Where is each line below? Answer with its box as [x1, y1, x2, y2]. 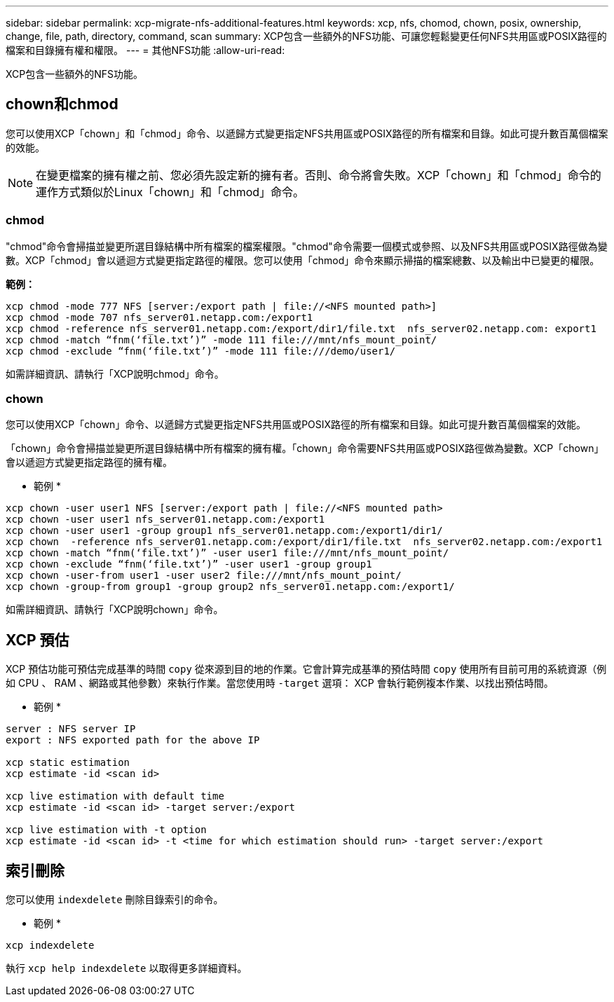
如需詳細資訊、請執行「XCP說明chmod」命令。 [6, 367, 224, 380]
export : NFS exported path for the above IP [6, 734, 260, 746]
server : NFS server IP [6, 723, 136, 735]
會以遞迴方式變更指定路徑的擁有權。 [6, 456, 172, 469]
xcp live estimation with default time [6, 790, 224, 802]
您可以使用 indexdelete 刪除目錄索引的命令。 [6, 893, 224, 906]
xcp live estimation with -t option [6, 824, 207, 836]
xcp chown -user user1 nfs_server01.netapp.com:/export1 [6, 514, 325, 526]
